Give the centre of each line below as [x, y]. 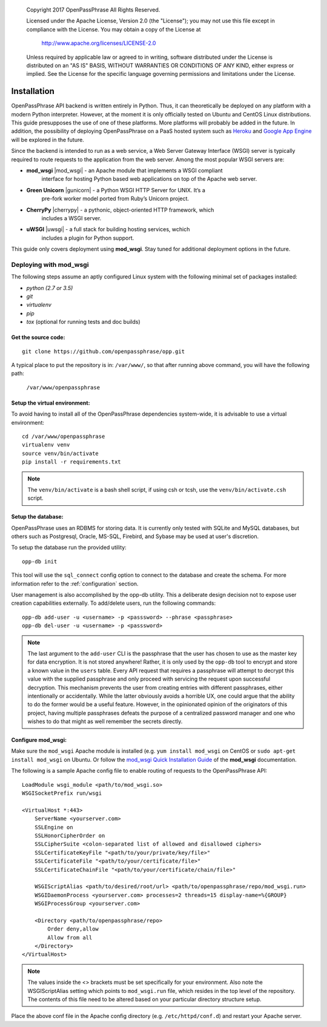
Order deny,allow [73, 929]
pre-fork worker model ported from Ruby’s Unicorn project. [115, 199]
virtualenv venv [46, 445]
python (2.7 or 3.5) [50, 288]
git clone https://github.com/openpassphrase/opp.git [103, 351]
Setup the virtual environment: [51, 403]
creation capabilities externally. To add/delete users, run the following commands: [114, 603]
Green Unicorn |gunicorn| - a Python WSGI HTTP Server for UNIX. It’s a [116, 190]
